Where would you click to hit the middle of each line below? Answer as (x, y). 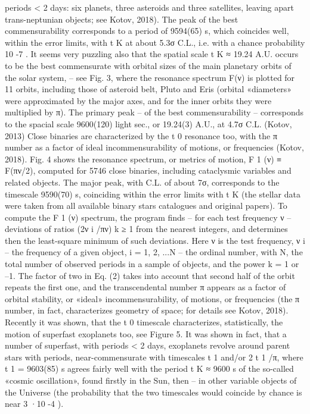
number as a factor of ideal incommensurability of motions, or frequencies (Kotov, (154, 147)
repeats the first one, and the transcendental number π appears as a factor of (145, 287)
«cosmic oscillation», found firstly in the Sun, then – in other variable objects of (151, 380)
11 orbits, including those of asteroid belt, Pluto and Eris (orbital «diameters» (148, 89)
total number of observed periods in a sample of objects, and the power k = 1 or (152, 264)
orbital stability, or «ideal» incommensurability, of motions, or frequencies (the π (152, 298)
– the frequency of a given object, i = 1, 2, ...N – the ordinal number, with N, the (154, 252)
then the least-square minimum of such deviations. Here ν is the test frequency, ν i (155, 240)
